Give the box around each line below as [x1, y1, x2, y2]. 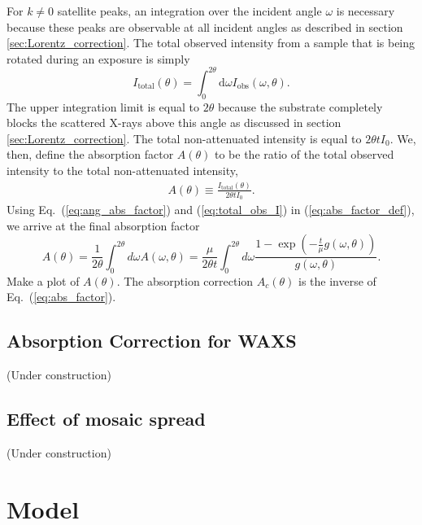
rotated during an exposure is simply [7, 50, 190, 67]
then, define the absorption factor [7, 146, 174, 163]
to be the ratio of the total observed [215, 146, 394, 163]
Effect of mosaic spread [7, 406, 206, 431]
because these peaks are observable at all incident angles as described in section [7, 18, 403, 35]
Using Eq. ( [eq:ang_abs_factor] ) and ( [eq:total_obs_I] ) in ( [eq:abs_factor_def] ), [7, 201, 415, 218]
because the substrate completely [217, 98, 383, 115]
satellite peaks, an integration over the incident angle [57, 2, 322, 19]
